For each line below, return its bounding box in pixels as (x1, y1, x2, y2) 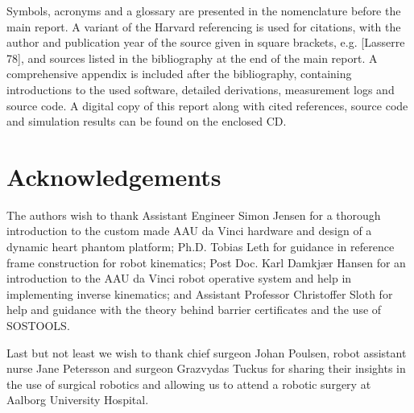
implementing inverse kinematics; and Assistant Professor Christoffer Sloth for (6, 285, 393, 302)
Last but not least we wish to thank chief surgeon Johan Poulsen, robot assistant (6, 344, 407, 361)
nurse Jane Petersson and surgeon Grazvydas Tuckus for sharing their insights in (6, 360, 406, 377)
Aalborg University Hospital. (6, 391, 149, 408)
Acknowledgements (6, 159, 221, 192)
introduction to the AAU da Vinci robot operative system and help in (6, 270, 352, 287)
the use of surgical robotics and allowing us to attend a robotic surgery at (6, 375, 371, 392)
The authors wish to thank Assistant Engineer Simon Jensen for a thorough (6, 206, 381, 223)
